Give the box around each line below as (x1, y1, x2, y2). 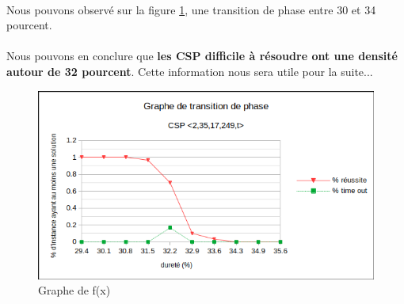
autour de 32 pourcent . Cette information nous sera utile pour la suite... (6, 63, 373, 79)
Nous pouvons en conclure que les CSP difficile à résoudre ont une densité (6, 47, 398, 64)
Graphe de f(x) (38, 282, 111, 298)
